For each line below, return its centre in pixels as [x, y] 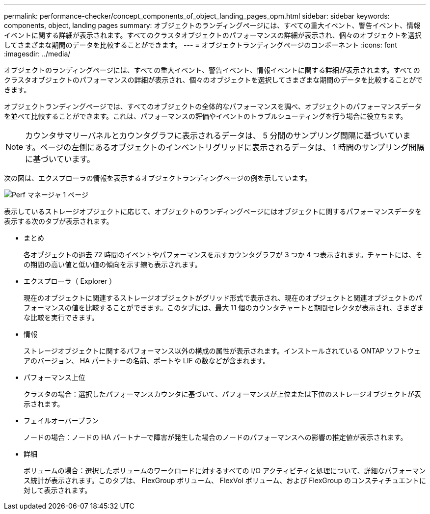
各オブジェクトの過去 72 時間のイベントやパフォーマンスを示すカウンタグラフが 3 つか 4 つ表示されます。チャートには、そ [223, 255]
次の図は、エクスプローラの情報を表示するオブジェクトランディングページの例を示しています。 [158, 178]
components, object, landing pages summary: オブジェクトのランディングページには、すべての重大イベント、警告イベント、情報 [212, 25]
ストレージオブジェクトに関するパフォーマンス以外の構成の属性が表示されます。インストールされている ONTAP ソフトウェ [222, 351]
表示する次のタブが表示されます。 [59, 221]
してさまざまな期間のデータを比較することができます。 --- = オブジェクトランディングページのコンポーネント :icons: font [201, 45]
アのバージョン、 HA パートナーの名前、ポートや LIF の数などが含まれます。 [147, 361]
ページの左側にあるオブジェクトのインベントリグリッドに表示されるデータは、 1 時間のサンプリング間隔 [232, 147]
